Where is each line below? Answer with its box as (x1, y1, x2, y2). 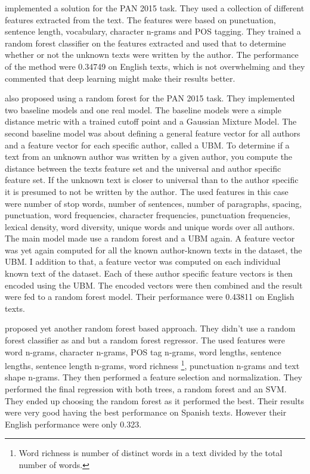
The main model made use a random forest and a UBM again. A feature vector (5, 232, 295, 244)
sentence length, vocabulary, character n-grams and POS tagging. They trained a (5, 25, 301, 38)
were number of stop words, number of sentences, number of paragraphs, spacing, (5, 197, 302, 209)
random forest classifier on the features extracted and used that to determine (5, 36, 286, 49)
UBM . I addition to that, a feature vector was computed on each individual (5, 255, 281, 268)
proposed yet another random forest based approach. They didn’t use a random (5, 322, 296, 334)
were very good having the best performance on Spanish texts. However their (5, 406, 287, 419)
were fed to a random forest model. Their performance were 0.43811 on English (5, 290, 294, 303)
